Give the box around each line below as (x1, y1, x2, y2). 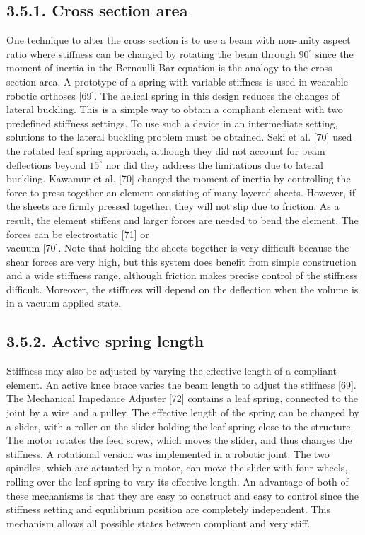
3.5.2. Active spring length (6, 330, 204, 352)
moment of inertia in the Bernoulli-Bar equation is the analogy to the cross (6, 60, 332, 75)
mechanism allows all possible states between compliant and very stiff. (6, 515, 311, 530)
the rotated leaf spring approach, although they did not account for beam (6, 143, 325, 158)
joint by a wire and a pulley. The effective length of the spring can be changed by (6, 405, 359, 420)
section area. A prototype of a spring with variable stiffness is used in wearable (6, 74, 348, 88)
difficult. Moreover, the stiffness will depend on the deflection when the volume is (6, 281, 359, 296)
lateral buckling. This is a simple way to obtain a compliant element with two (6, 102, 343, 117)
